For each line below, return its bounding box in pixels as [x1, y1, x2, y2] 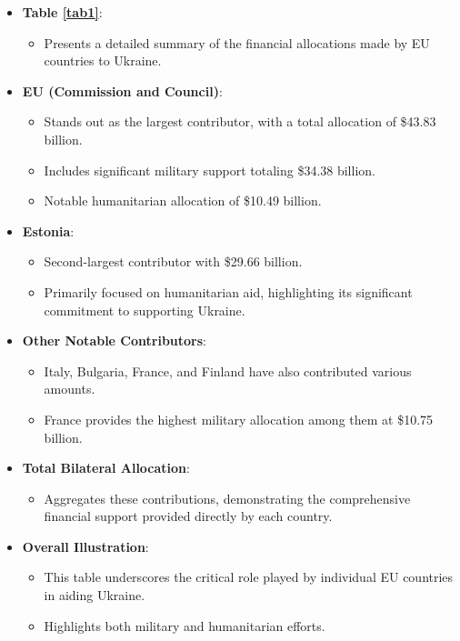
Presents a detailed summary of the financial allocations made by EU [44, 33, 430, 52]
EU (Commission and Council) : [22, 81, 223, 100]
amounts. [44, 379, 95, 398]
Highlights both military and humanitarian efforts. [44, 616, 325, 635]
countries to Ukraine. [44, 51, 162, 70]
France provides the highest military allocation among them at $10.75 [44, 409, 434, 428]
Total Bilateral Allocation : [22, 458, 190, 477]
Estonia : [22, 221, 75, 240]
